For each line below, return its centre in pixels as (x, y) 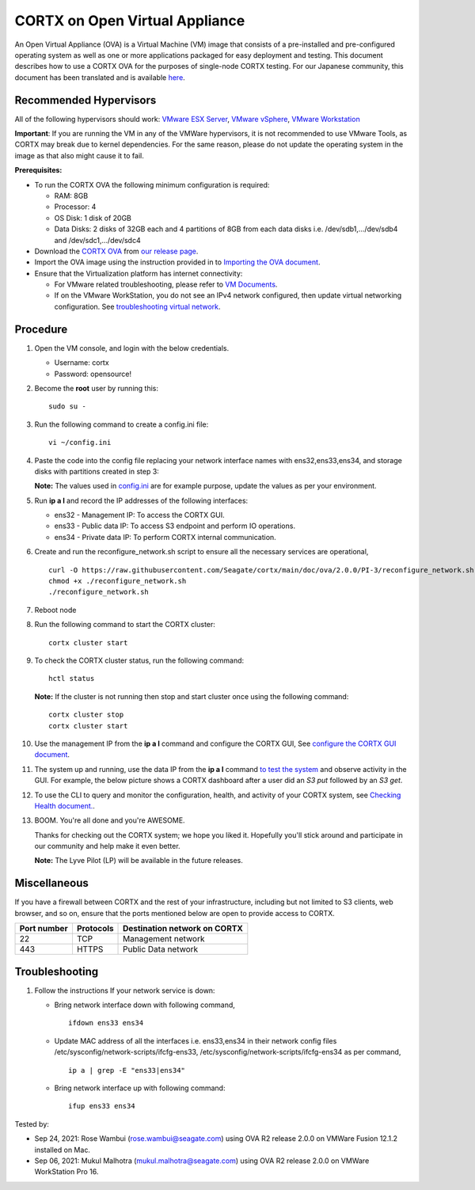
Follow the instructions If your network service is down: (125, 990)
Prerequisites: (38, 170)
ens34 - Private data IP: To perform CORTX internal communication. (165, 537)
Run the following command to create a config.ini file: (122, 424)
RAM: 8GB (71, 196)
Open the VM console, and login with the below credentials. (132, 348)
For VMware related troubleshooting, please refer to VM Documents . (166, 284)
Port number (44, 929)
